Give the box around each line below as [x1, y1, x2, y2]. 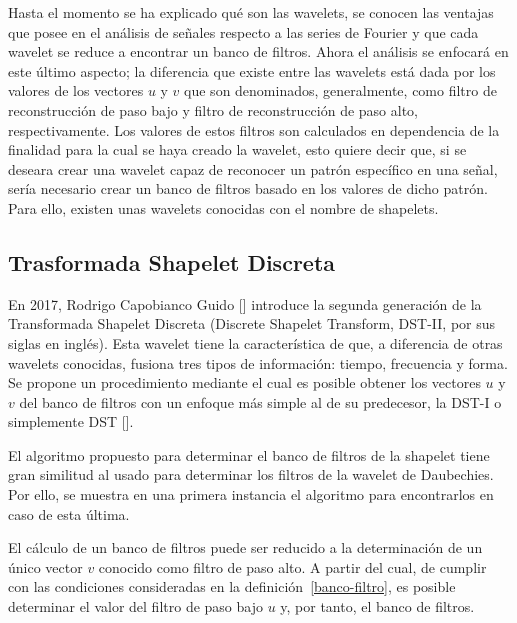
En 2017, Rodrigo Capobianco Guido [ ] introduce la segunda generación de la [8, 293, 482, 314]
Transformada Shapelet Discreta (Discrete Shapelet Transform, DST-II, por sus [8, 313, 496, 334]
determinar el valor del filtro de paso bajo [8, 596, 263, 617]
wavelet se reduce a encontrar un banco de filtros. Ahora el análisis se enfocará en [8, 41, 509, 62]
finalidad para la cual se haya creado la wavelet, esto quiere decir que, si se [8, 139, 467, 160]
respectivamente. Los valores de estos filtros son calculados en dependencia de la [8, 119, 500, 140]
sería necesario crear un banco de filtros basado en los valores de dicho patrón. [8, 178, 488, 199]
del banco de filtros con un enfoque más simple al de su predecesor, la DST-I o [19, 391, 502, 412]
